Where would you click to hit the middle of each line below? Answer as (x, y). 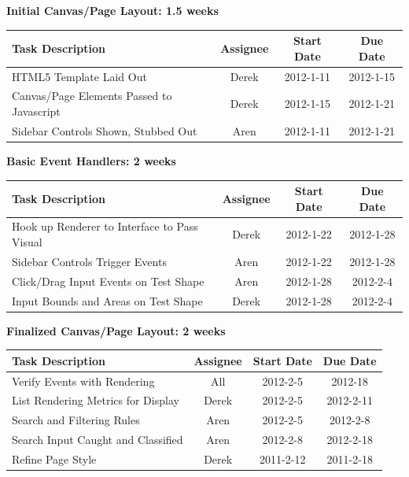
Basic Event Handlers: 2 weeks (91, 160)
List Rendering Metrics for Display (96, 400)
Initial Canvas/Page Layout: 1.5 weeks (112, 10)
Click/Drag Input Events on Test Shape (108, 281)
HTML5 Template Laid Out (79, 76)
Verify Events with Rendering (83, 381)
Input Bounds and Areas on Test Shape (107, 300)
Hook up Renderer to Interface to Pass (105, 226)
